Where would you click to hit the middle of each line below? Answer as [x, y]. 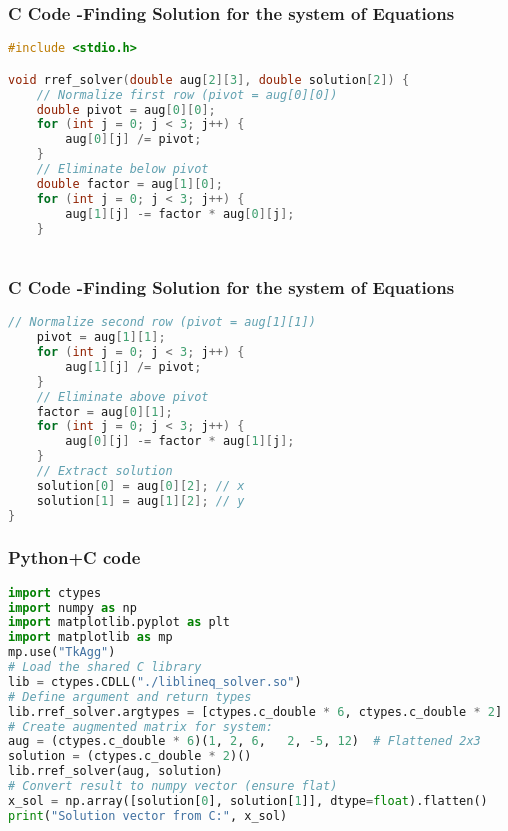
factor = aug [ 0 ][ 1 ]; [104, 411]
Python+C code [74, 557]
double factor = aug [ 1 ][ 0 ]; [129, 183]
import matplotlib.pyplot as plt [119, 622]
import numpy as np [72, 607]
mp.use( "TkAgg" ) [62, 652]
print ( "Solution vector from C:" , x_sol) [148, 815]
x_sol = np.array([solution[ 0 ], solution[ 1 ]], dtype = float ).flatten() [248, 800]
